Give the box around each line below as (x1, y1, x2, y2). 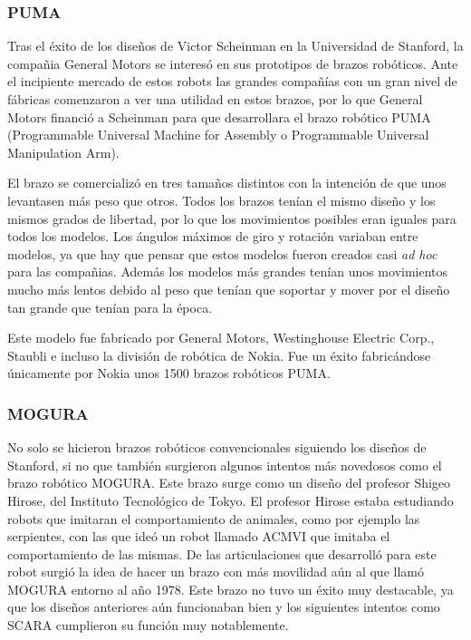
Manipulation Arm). (7, 142, 120, 161)
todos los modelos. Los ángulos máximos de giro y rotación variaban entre (7, 227, 418, 246)
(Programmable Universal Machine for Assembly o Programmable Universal (7, 125, 429, 144)
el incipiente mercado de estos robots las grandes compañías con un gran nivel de (7, 72, 457, 91)
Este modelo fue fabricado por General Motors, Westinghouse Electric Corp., (7, 328, 435, 347)
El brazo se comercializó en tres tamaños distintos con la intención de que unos (7, 173, 447, 192)
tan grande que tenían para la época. (7, 297, 213, 316)
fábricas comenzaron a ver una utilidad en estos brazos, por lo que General (7, 90, 423, 108)
